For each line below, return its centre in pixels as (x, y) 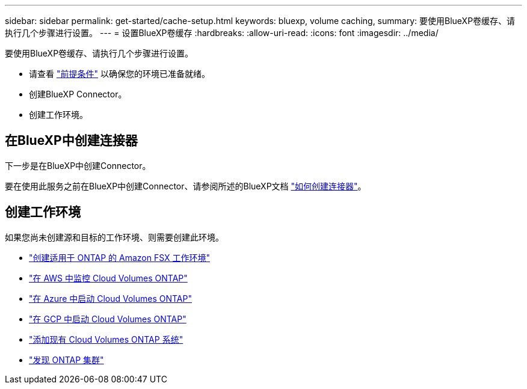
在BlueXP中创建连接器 (71, 141)
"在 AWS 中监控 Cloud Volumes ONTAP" (108, 278)
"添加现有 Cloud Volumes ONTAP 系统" (106, 339)
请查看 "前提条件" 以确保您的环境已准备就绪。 (119, 74)
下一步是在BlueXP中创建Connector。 (78, 165)
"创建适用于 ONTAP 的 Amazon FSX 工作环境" (120, 257)
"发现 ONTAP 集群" (66, 360)
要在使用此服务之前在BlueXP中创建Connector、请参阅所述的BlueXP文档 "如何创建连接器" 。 (186, 186)
